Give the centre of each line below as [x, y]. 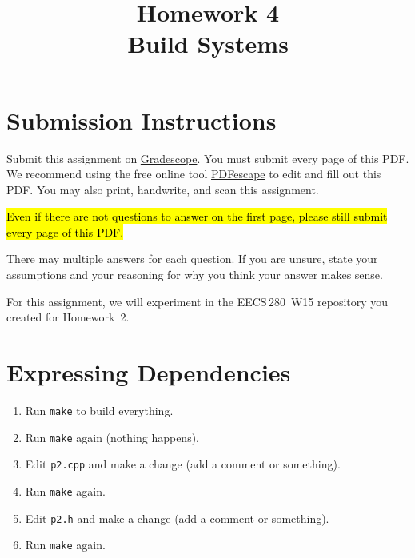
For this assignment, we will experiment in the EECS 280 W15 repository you [198, 301]
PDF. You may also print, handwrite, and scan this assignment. [163, 189]
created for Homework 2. [68, 317]
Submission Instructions [142, 120]
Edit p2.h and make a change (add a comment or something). [177, 518]
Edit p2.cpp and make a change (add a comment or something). [183, 464]
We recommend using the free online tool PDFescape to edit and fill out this [194, 174]
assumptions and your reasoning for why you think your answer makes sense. [195, 275]
